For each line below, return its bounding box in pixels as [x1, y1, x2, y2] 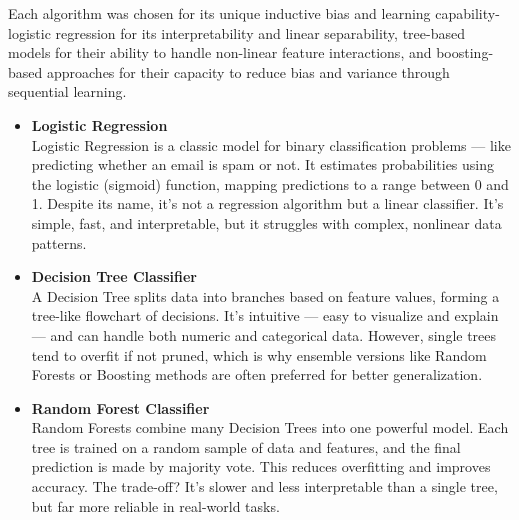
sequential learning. [8, 81, 127, 102]
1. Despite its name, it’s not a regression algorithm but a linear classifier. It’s [31, 193, 504, 214]
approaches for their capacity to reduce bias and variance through [46, 61, 450, 82]
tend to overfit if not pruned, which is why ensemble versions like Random [31, 344, 487, 365]
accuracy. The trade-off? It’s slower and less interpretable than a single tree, [31, 476, 498, 497]
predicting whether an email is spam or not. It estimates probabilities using [31, 154, 495, 175]
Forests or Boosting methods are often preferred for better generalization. [31, 364, 483, 385]
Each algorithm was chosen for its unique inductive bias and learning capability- [8, 3, 500, 23]
